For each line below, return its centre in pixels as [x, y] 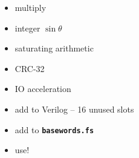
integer [27, 28]
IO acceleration [43, 89]
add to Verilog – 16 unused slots [74, 109]
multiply [31, 7]
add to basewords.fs [54, 129]
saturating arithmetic [54, 48]
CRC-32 [30, 68]
